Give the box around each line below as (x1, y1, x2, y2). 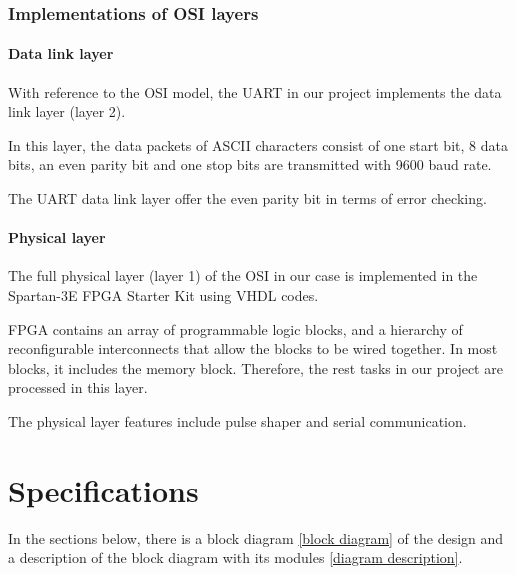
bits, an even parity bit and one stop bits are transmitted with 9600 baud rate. (8, 154, 492, 175)
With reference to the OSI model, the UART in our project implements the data (8, 81, 502, 102)
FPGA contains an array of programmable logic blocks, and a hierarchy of (8, 318, 463, 339)
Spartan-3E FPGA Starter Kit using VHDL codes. (8, 285, 319, 305)
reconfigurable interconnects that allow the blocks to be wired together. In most (8, 338, 498, 359)
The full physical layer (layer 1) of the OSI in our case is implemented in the (8, 265, 478, 286)
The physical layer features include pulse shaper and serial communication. (8, 410, 467, 431)
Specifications (8, 469, 199, 510)
